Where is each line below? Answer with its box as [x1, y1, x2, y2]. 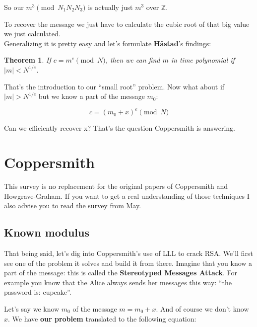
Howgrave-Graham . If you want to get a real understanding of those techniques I [4, 190, 250, 201]
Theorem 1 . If [4, 55, 51, 65]
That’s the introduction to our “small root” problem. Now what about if [4, 81, 225, 91]
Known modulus [4, 225, 90, 240]
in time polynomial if [171, 55, 235, 65]
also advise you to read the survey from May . [4, 200, 141, 211]
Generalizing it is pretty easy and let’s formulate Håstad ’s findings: [4, 38, 211, 48]
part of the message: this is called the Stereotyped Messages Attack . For [4, 267, 237, 278]
